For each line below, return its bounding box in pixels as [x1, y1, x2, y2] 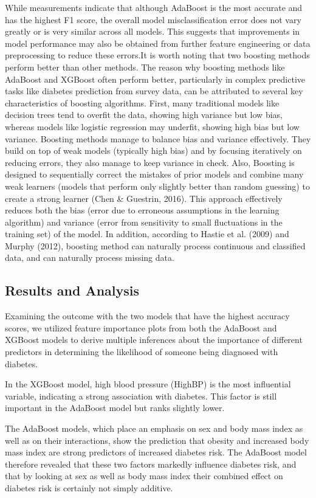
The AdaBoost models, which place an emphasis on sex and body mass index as [5, 422, 303, 435]
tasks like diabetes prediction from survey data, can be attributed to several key [5, 85, 303, 97]
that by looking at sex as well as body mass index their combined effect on [5, 469, 283, 482]
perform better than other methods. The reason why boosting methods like [5, 60, 285, 73]
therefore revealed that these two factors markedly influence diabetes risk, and [5, 457, 297, 470]
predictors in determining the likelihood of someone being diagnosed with [5, 345, 278, 358]
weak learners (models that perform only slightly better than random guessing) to [5, 179, 310, 192]
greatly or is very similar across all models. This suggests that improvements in [5, 25, 300, 38]
